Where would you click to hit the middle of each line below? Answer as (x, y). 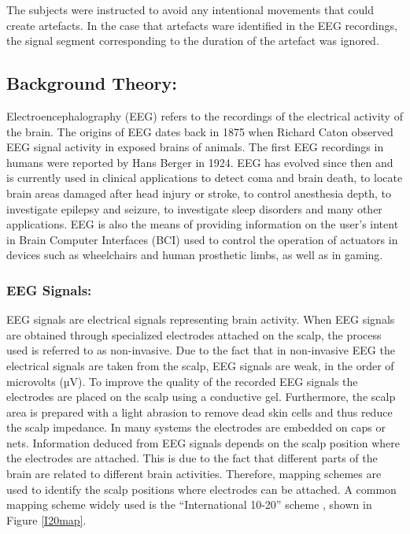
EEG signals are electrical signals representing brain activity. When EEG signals (201, 319)
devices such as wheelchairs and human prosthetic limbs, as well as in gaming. (195, 255)
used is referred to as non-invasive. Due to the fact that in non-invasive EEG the (201, 350)
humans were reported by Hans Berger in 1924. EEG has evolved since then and (200, 162)
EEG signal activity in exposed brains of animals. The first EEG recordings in (195, 147)
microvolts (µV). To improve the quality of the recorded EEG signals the (182, 381)
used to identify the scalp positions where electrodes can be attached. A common (201, 489)
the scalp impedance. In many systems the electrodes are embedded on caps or (196, 427)
